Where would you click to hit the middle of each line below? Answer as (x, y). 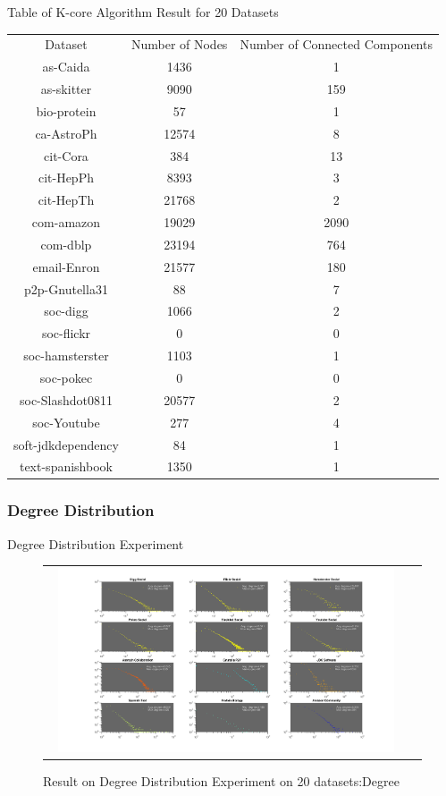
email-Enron (66, 266)
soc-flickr (66, 333)
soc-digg (66, 311)
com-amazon (66, 222)
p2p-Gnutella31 (66, 288)
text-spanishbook (66, 466)
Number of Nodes (179, 44)
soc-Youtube (66, 422)
